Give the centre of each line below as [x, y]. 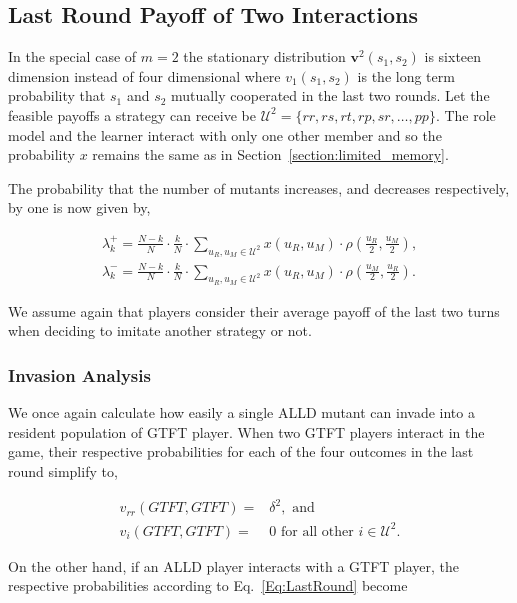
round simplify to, [63, 470]
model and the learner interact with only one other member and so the [225, 134]
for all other [317, 531]
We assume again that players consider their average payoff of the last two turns [254, 310]
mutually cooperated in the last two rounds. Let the [330, 95]
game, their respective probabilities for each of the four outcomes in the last [241, 451]
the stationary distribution [264, 56]
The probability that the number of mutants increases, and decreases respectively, [259, 187]
